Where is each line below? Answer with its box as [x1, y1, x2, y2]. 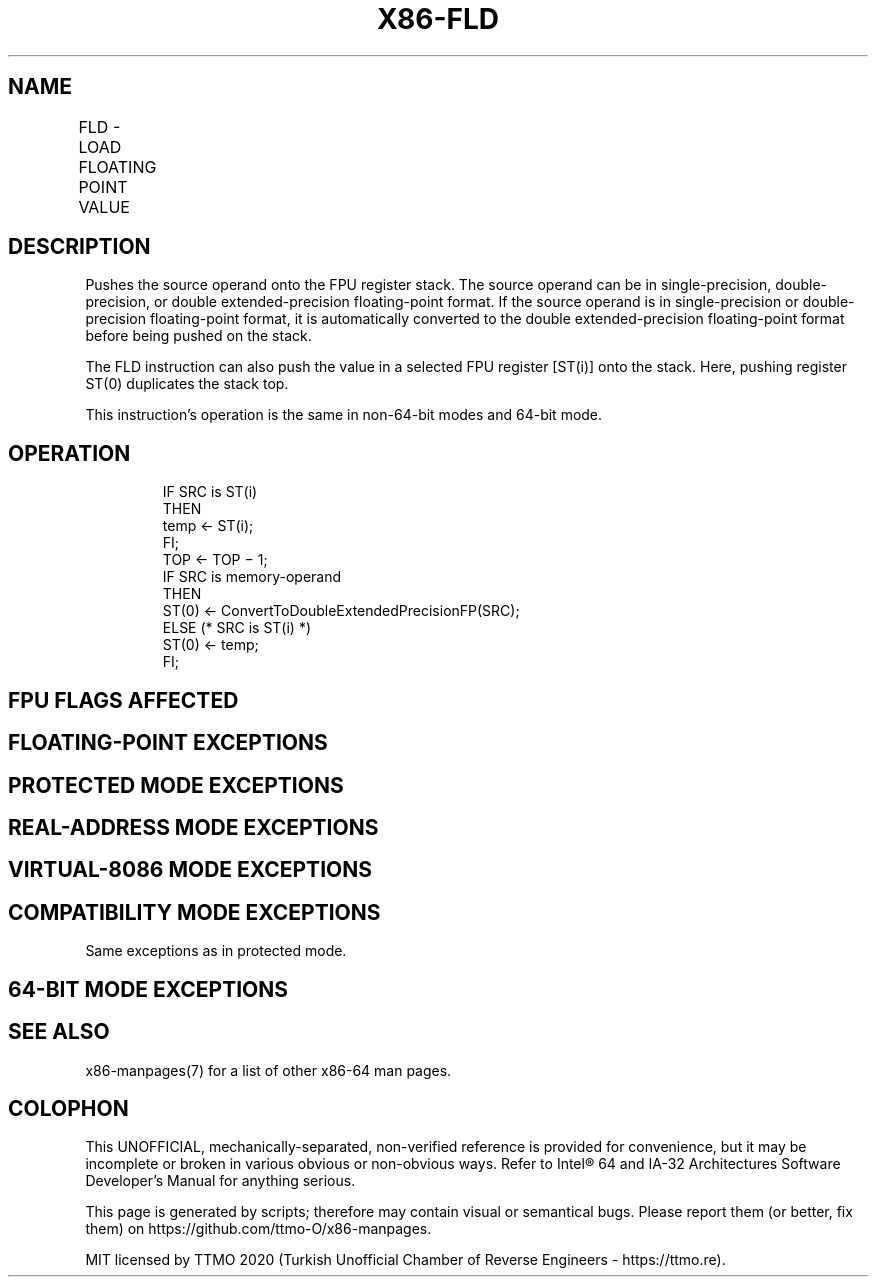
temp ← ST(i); [162, 517, 254, 535]
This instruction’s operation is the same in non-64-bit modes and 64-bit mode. [85, 406, 603, 424]
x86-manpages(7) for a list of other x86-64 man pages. [85, 1061, 452, 1079]
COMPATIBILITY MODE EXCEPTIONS [8, 899, 381, 925]
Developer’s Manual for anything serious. [85, 1172, 356, 1190]
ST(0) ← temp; [162, 636, 259, 654]
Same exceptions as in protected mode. [85, 942, 347, 960]
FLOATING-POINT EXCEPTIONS [8, 730, 328, 756]
